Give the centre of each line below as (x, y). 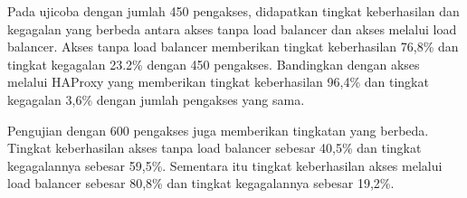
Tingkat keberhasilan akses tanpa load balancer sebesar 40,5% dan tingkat (214, 148)
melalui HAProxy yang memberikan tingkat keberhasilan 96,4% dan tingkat (218, 82)
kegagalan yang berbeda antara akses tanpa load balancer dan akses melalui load (232, 28)
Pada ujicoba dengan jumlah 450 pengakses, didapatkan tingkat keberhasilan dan (233, 11)
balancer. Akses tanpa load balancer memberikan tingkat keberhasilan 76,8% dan (233, 47)
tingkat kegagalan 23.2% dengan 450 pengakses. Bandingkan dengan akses (214, 64)
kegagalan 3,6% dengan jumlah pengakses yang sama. (156, 99)
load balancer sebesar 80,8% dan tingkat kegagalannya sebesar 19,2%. (201, 183)
